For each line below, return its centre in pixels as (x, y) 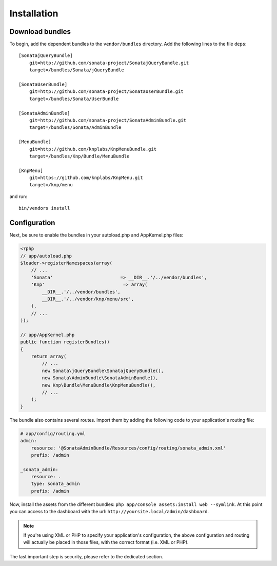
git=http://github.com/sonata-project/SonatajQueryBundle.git (109, 63)
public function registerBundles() (65, 342)
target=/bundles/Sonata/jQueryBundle (76, 70)
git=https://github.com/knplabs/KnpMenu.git (86, 178)
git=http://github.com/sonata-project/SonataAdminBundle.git (108, 120)
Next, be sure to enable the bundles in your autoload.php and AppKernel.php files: (96, 235)
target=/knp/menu (51, 185)
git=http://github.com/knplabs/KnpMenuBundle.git (93, 149)
